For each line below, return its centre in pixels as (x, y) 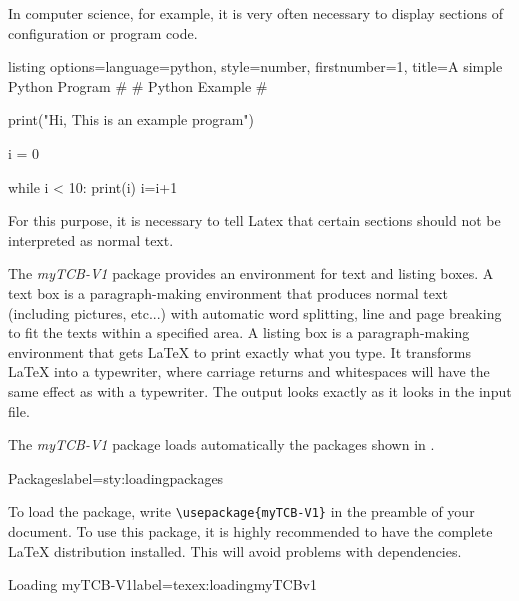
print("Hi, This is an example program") (131, 119)
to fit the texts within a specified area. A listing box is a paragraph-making (239, 332)
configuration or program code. (103, 32)
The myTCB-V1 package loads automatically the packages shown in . (221, 444)
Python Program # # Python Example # (138, 85)
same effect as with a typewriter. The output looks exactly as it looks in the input (260, 390)
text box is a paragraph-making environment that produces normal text (228, 292)
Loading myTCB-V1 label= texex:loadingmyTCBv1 (162, 584)
